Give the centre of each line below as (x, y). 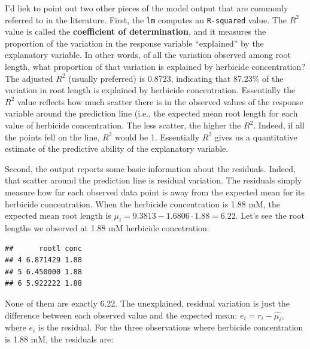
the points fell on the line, (52, 137)
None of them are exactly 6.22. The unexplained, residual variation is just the (147, 303)
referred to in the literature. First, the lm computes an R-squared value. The (146, 19)
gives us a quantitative (256, 137)
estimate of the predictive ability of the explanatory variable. (117, 149)
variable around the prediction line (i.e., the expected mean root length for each (151, 113)
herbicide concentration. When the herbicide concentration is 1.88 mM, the (142, 203)
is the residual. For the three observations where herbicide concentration (171, 327)
